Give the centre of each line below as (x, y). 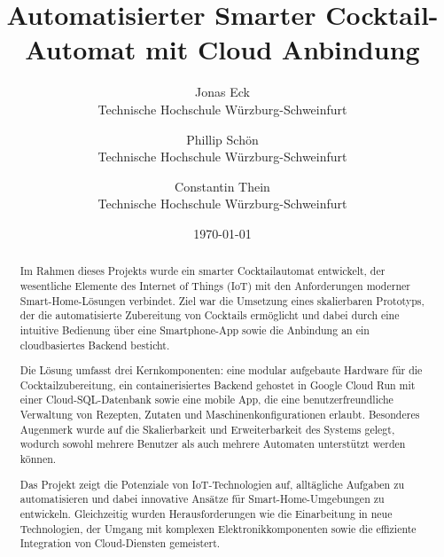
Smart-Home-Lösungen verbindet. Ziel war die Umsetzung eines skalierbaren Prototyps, (222, 300)
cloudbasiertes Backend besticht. (95, 345)
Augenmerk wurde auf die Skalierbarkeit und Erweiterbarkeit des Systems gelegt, (207, 429)
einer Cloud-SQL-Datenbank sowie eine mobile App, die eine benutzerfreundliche (206, 400)
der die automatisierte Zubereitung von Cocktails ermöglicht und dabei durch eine (210, 315)
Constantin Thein (222, 186)
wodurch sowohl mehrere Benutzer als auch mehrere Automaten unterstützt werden (213, 444)
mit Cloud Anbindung (283, 49)
